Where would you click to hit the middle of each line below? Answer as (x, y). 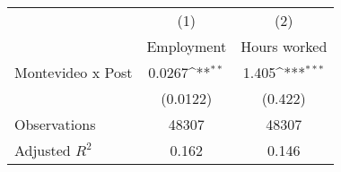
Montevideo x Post (74, 72)
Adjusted (43, 150)
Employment (187, 46)
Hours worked (284, 46)
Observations (55, 124)
